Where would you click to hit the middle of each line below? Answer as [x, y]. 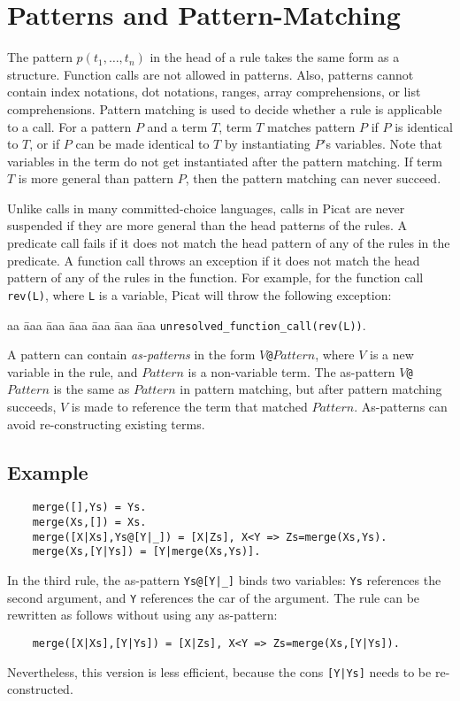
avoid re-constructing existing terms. [106, 424]
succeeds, [32, 407]
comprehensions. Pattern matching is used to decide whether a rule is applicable [225, 108]
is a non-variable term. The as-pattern [291, 371]
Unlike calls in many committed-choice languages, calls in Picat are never [206, 208]
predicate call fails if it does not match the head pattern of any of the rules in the [229, 243]
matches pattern [311, 126]
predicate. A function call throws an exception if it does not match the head [214, 260]
